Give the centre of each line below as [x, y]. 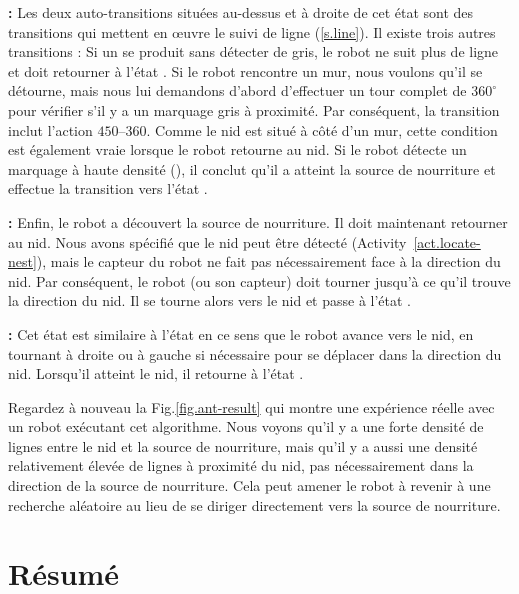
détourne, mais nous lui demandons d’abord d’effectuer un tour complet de [237, 90]
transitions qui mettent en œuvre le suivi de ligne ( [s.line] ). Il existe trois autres [252, 31]
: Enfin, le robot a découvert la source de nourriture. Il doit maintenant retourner [258, 221]
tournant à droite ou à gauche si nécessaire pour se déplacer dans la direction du [255, 353]
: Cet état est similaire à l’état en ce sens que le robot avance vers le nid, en [241, 333]
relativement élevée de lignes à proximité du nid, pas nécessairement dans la [241, 465]
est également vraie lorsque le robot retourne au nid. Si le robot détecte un [237, 149]
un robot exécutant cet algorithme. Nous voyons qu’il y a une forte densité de [246, 426]
